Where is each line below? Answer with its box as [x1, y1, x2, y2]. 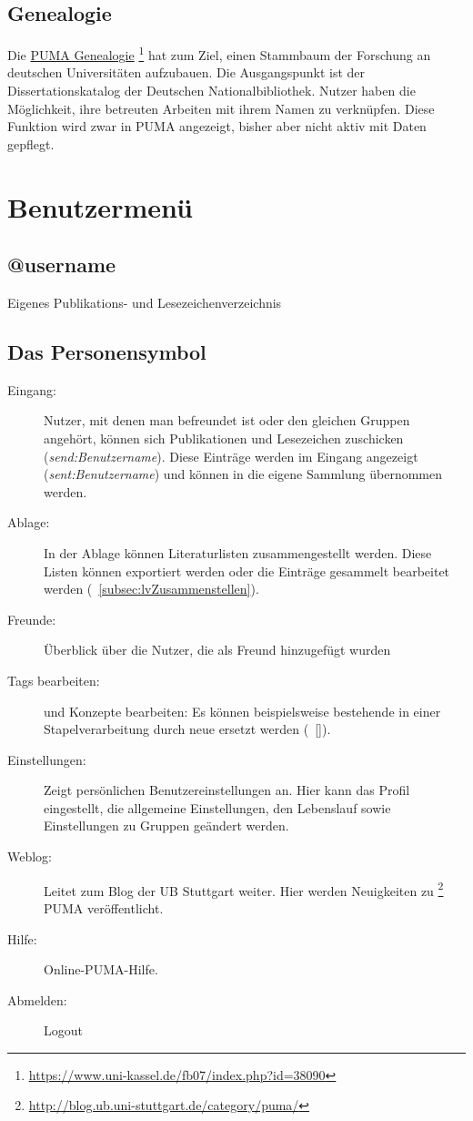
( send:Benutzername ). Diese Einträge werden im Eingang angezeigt [44, 446, 418, 465]
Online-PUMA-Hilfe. [44, 960, 158, 979]
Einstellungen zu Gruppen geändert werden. [44, 816, 289, 835]
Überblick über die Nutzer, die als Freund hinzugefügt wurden [44, 640, 391, 659]
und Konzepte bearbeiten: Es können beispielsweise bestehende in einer [44, 701, 441, 720]
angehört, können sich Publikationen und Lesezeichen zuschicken [44, 428, 404, 447]
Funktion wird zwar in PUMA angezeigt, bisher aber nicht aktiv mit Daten [7, 117, 427, 136]
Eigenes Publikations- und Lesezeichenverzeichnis [7, 293, 282, 311]
